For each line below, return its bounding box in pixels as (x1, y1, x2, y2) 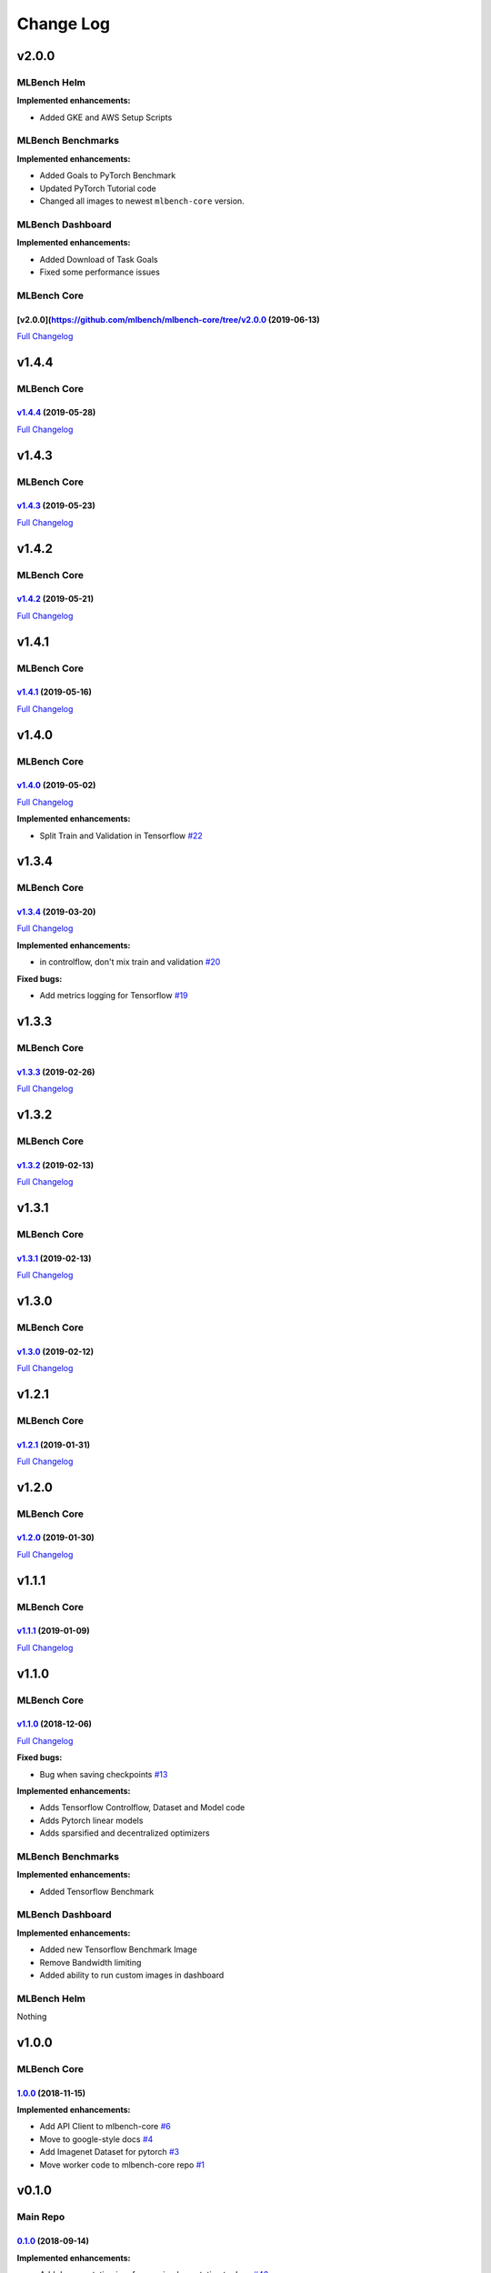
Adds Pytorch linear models (39, 1815, 144, 1826)
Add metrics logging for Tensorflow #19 (39, 990, 188, 1001)
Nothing (16, 2011, 47, 2022)
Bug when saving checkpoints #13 (39, 1768, 168, 1779)
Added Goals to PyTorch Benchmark (39, 170, 176, 181)
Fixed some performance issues (39, 266, 161, 277)
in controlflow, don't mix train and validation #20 (39, 956, 221, 967)
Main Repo (16, 2210, 65, 2223)
